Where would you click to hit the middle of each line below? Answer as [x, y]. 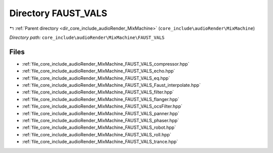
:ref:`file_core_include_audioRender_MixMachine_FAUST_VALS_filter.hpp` [98, 92]
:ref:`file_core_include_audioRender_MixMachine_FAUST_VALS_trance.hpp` [100, 142]
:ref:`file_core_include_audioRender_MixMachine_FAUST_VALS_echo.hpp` [99, 71]
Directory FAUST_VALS [58, 13]
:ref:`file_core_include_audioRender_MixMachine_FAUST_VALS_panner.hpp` [101, 113]
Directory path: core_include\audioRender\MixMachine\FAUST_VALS [87, 37]
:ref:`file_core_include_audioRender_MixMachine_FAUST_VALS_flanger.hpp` [101, 99]
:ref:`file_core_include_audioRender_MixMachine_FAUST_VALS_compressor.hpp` [106, 64]
